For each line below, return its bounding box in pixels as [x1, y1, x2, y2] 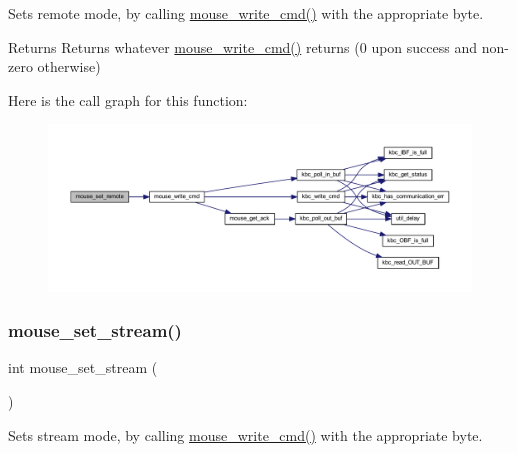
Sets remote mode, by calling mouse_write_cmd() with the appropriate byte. [8, 3, 484, 23]
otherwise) [37, 56, 101, 77]
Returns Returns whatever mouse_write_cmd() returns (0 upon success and [8, 36, 478, 57]
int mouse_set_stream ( [8, 357, 158, 378]
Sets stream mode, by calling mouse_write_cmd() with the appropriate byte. [8, 424, 483, 445]
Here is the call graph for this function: [8, 89, 248, 110]
